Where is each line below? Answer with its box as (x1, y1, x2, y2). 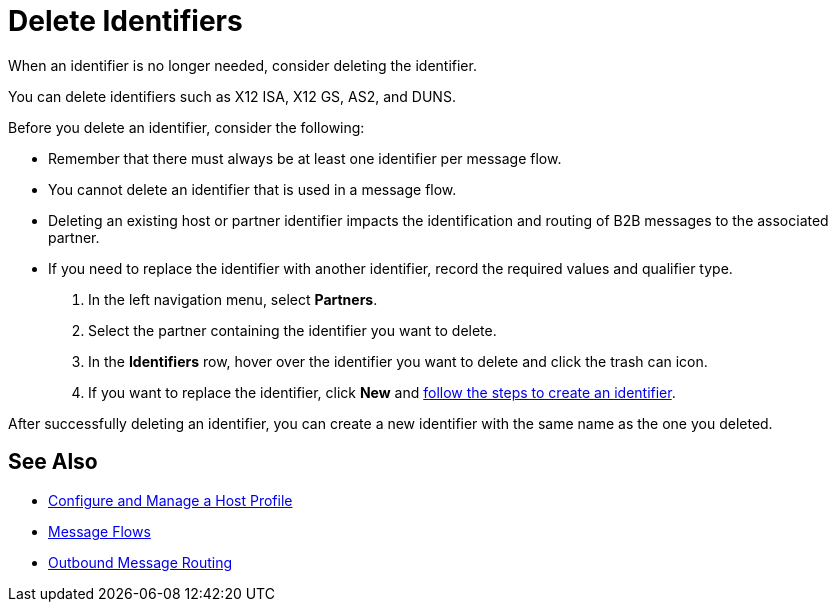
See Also (8, 449, 98, 475)
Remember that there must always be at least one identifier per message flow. (48, 149, 562, 167)
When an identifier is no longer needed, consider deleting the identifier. (8, 56, 477, 74)
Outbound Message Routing (48, 553, 233, 571)
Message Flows (48, 522, 151, 540)
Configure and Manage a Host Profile (48, 491, 293, 509)
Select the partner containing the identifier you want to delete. (88, 321, 497, 339)
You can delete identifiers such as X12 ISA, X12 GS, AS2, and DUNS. (8, 87, 456, 105)
